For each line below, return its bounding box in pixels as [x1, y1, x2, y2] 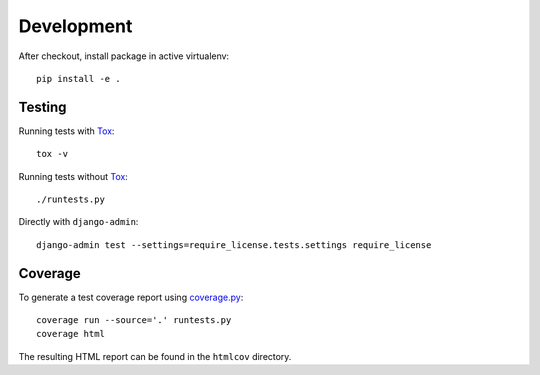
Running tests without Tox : [18, 170, 129, 182]
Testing [18, 98, 67, 115]
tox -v [36, 148, 69, 160]
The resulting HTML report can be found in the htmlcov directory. [18, 350, 292, 362]
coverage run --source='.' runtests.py [36, 315, 232, 326]
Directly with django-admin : [18, 216, 139, 228]
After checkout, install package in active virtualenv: [18, 50, 230, 62]
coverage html [36, 328, 105, 340]
